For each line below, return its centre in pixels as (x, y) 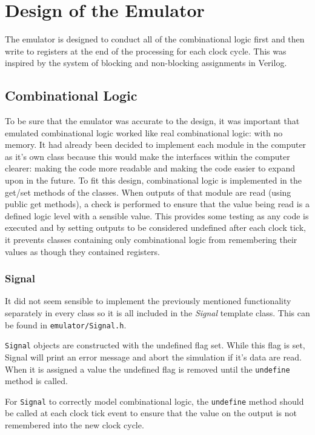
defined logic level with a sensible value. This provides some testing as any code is (157, 215)
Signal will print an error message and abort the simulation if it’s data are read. (153, 357)
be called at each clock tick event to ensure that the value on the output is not (151, 413)
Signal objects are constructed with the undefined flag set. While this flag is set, (155, 345)
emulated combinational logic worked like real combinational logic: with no (144, 132)
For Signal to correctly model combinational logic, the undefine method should (154, 401)
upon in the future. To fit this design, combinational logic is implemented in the (153, 180)
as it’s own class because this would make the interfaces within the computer (148, 156)
